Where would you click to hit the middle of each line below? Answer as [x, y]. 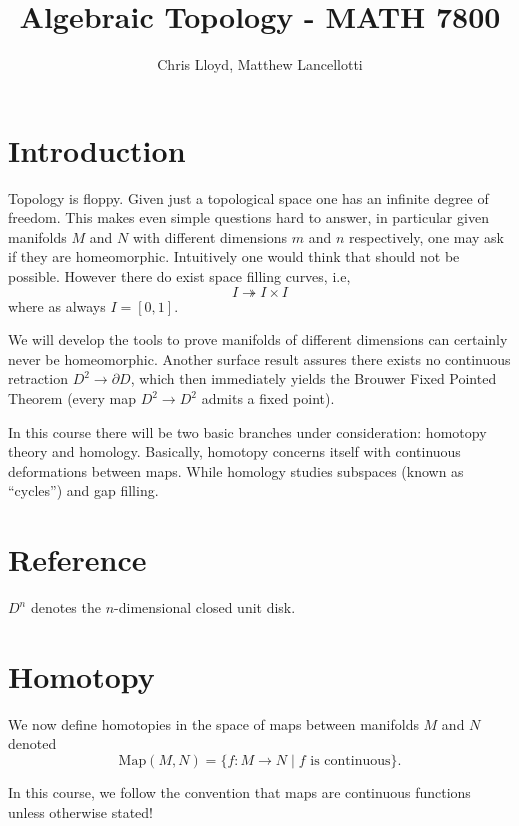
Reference [77, 559]
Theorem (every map [72, 398]
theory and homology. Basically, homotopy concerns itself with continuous [234, 451]
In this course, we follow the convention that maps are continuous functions [239, 792]
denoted [32, 743]
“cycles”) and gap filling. [83, 490]
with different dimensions [210, 236]
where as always [57, 305]
